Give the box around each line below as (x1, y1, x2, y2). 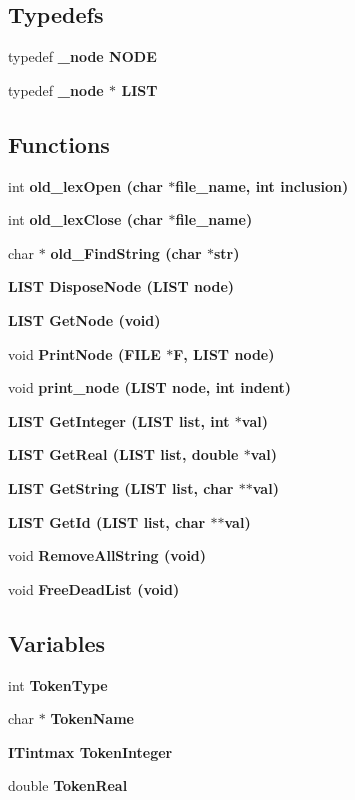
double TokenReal (8, 775, 128, 796)
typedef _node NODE (8, 46, 157, 67)
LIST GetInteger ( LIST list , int (8, 410, 230, 431)
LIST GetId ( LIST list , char (8, 511, 206, 532)
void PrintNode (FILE (8, 343, 161, 364)
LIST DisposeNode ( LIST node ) (8, 276, 235, 297)
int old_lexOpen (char (8, 175, 163, 196)
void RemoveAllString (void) (8, 545, 207, 566)
